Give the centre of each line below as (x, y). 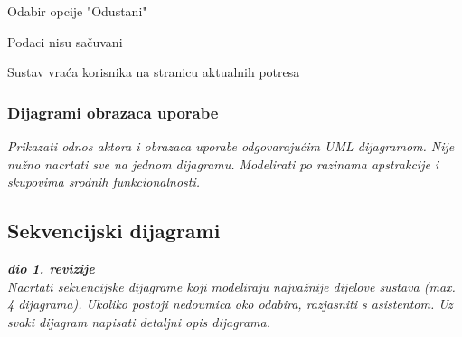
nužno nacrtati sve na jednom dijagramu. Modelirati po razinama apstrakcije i (223, 164)
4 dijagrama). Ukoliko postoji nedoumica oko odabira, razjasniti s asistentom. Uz (230, 304)
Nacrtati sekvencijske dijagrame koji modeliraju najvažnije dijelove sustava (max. (231, 286)
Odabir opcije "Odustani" (77, 11)
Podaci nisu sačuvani (65, 41)
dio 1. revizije (51, 268)
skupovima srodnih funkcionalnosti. (104, 182)
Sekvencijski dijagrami (114, 231)
